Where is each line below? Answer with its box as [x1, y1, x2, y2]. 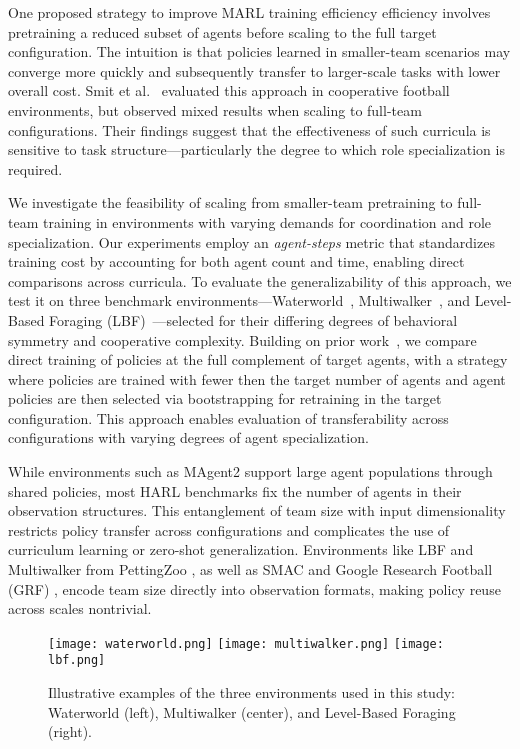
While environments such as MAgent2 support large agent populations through [8, 461, 493, 482]
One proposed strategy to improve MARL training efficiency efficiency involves [8, 2, 491, 22]
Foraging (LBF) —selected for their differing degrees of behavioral [49, 309, 458, 330]
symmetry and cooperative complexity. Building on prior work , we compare [8, 329, 477, 350]
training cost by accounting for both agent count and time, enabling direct [8, 251, 465, 272]
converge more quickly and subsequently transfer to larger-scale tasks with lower [8, 60, 501, 81]
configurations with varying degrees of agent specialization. [8, 427, 369, 448]
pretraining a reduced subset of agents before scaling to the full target [8, 21, 437, 42]
